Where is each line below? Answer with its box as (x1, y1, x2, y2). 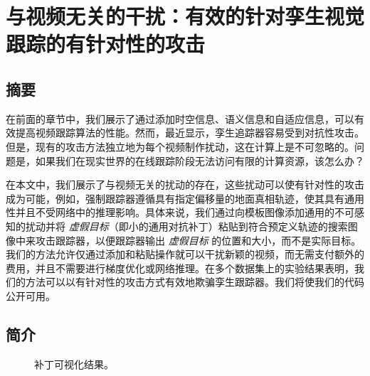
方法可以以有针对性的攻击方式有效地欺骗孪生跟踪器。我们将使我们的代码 (25, 274, 364, 289)
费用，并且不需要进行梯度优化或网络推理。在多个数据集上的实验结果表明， (6, 260, 354, 275)
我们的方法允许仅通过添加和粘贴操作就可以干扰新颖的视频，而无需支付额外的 (6, 247, 364, 262)
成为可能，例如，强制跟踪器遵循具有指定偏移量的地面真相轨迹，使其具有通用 (6, 190, 364, 205)
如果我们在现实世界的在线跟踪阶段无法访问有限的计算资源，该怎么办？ (35, 153, 364, 168)
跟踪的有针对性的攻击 (6, 29, 206, 58)
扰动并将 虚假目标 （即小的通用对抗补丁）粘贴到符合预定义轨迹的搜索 (25, 218, 348, 233)
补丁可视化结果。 (34, 356, 114, 371)
